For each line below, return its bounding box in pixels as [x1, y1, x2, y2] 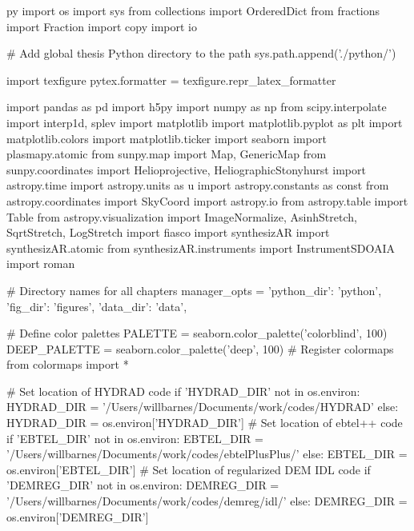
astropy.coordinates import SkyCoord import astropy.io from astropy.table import [6, 192, 408, 209]
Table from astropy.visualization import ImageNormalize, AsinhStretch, [6, 208, 357, 225]
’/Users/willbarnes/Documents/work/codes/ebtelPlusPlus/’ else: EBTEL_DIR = [6, 445, 408, 462]
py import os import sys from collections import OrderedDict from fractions [6, 2, 380, 18]
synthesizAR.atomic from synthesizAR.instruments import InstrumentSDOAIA [6, 239, 396, 256]
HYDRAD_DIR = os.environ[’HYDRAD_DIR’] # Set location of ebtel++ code [6, 414, 403, 431]
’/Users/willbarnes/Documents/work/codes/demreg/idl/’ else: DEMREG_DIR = [6, 493, 408, 509]
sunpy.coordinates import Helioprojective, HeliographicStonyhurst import [6, 161, 366, 178]
